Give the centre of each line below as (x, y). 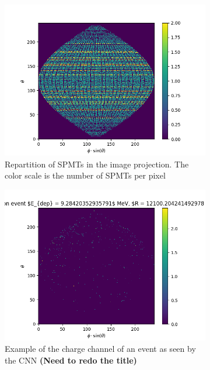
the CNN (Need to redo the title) (71, 360)
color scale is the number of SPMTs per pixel (85, 175)
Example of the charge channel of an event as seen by (100, 349)
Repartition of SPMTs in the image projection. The (97, 164)
